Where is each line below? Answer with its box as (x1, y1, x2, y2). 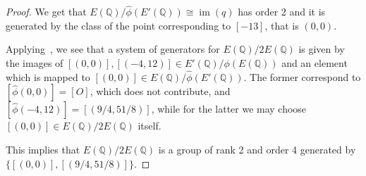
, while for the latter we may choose (151, 101, 307, 116)
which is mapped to (6, 69, 90, 84)
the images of (6, 56, 63, 70)
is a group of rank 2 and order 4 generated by (158, 142, 356, 156)
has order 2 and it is (238, 4, 326, 19)
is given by (298, 42, 345, 56)
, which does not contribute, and (90, 84, 231, 99)
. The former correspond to (243, 69, 361, 84)
